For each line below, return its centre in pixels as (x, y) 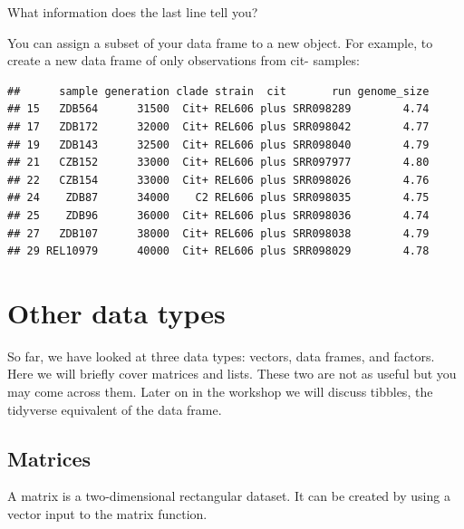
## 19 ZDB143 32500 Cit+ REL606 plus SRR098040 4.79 (218, 144)
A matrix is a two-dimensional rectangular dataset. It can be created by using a (229, 496)
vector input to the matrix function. (107, 514)
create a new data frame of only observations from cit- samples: (184, 60)
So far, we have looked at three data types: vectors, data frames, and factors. (221, 356)
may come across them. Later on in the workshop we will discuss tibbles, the (220, 392)
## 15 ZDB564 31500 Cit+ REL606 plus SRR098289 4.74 (218, 109)
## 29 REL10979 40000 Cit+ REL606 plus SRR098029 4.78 (218, 251)
